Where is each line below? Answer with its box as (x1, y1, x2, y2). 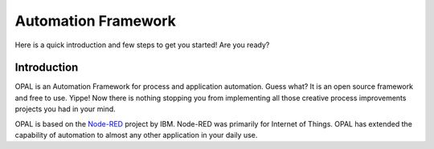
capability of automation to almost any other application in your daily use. (14, 131, 258, 140)
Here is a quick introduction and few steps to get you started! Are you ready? (14, 40, 270, 50)
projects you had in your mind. (14, 104, 116, 114)
